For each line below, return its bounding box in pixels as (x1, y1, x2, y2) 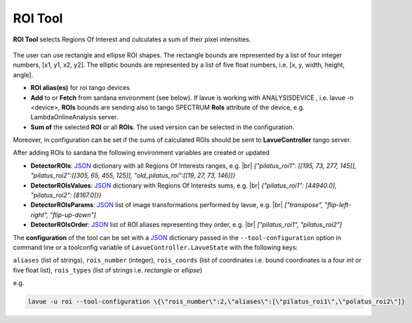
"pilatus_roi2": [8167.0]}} (30, 191, 102, 199)
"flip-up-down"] (49, 211, 96, 219)
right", (30, 211, 48, 219)
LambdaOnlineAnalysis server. (30, 113, 119, 121)
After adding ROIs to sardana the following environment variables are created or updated (13, 148, 270, 157)
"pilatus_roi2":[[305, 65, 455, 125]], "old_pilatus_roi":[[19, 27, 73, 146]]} (30, 171, 236, 180)
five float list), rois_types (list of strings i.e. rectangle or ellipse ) (13, 265, 203, 274)
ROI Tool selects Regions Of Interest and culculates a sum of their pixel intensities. (13, 35, 251, 44)
